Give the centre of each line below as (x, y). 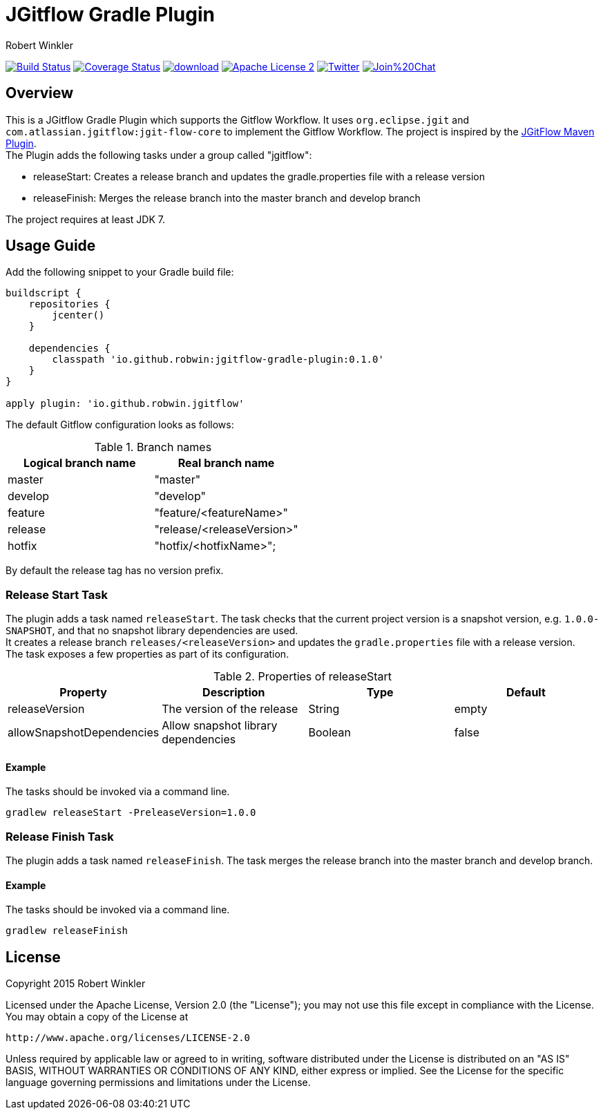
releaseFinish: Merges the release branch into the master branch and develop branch (227, 198)
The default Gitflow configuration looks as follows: (120, 425)
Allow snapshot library (220, 726)
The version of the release (230, 709)
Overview (40, 93)
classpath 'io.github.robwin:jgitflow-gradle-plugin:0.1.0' (218, 360)
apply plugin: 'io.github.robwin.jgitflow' (125, 404)
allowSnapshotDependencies (84, 733)
